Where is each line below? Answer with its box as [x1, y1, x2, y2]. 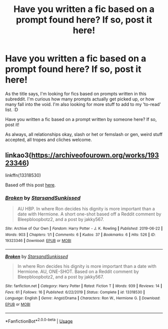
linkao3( [5, 151, 31, 159]
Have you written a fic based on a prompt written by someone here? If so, [5, 116, 157, 122]
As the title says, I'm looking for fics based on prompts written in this [5, 90, 146, 96]
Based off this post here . [5, 181, 56, 188]
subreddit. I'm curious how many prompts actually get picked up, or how [5, 96, 154, 102]
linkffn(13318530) [5, 172, 41, 178]
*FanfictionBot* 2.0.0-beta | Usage [5, 317, 73, 324]
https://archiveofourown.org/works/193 [31, 151, 159, 159]
